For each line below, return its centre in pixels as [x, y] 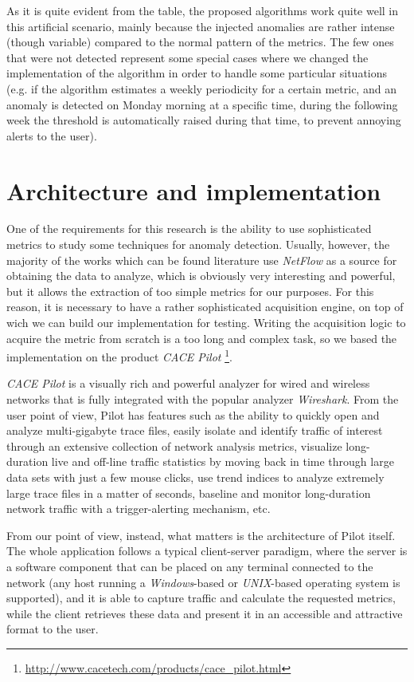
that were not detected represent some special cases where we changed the [187, 57]
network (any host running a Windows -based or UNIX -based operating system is [203, 582]
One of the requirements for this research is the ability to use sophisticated [189, 229]
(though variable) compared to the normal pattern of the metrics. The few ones [200, 42]
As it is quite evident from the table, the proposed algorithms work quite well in [203, 10]
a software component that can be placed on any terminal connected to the [190, 566]
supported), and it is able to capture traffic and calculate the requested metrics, [201, 598]
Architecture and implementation [194, 190]
